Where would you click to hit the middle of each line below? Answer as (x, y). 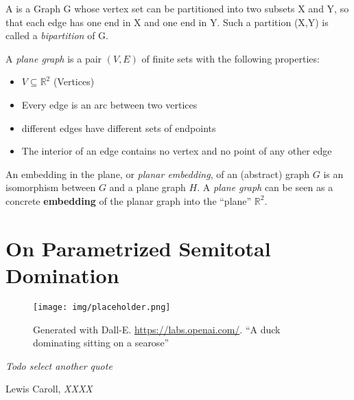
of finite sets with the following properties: (231, 58)
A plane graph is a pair (54, 58)
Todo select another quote (59, 365)
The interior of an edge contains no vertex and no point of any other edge (177, 151)
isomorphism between (51, 187)
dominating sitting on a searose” (101, 343)
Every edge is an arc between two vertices (109, 104)
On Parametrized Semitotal (138, 248)
